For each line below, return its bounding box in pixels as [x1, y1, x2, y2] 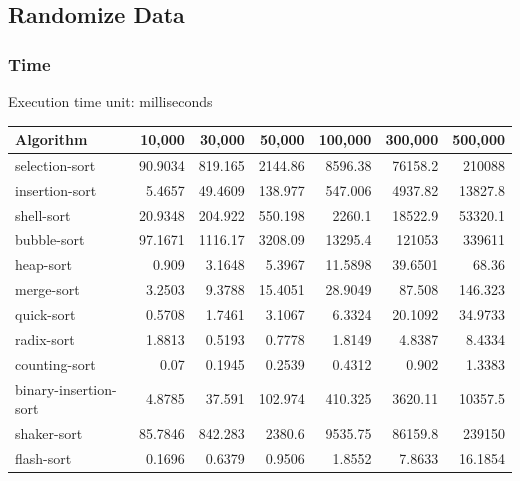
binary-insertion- [15, 378, 117, 399]
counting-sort [15, 353, 96, 374]
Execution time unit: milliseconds [8, 91, 213, 111]
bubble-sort [15, 229, 85, 250]
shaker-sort [15, 422, 83, 443]
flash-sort [15, 447, 72, 468]
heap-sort [15, 254, 72, 275]
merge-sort [15, 279, 80, 300]
